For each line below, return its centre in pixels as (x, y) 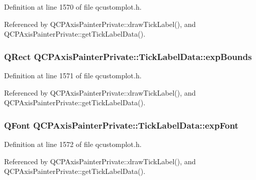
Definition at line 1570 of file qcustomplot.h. (73, 7)
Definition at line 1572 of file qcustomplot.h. (73, 144)
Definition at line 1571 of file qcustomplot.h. (73, 75)
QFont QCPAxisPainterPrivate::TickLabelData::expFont (121, 125)
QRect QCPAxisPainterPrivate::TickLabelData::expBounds (128, 56)
